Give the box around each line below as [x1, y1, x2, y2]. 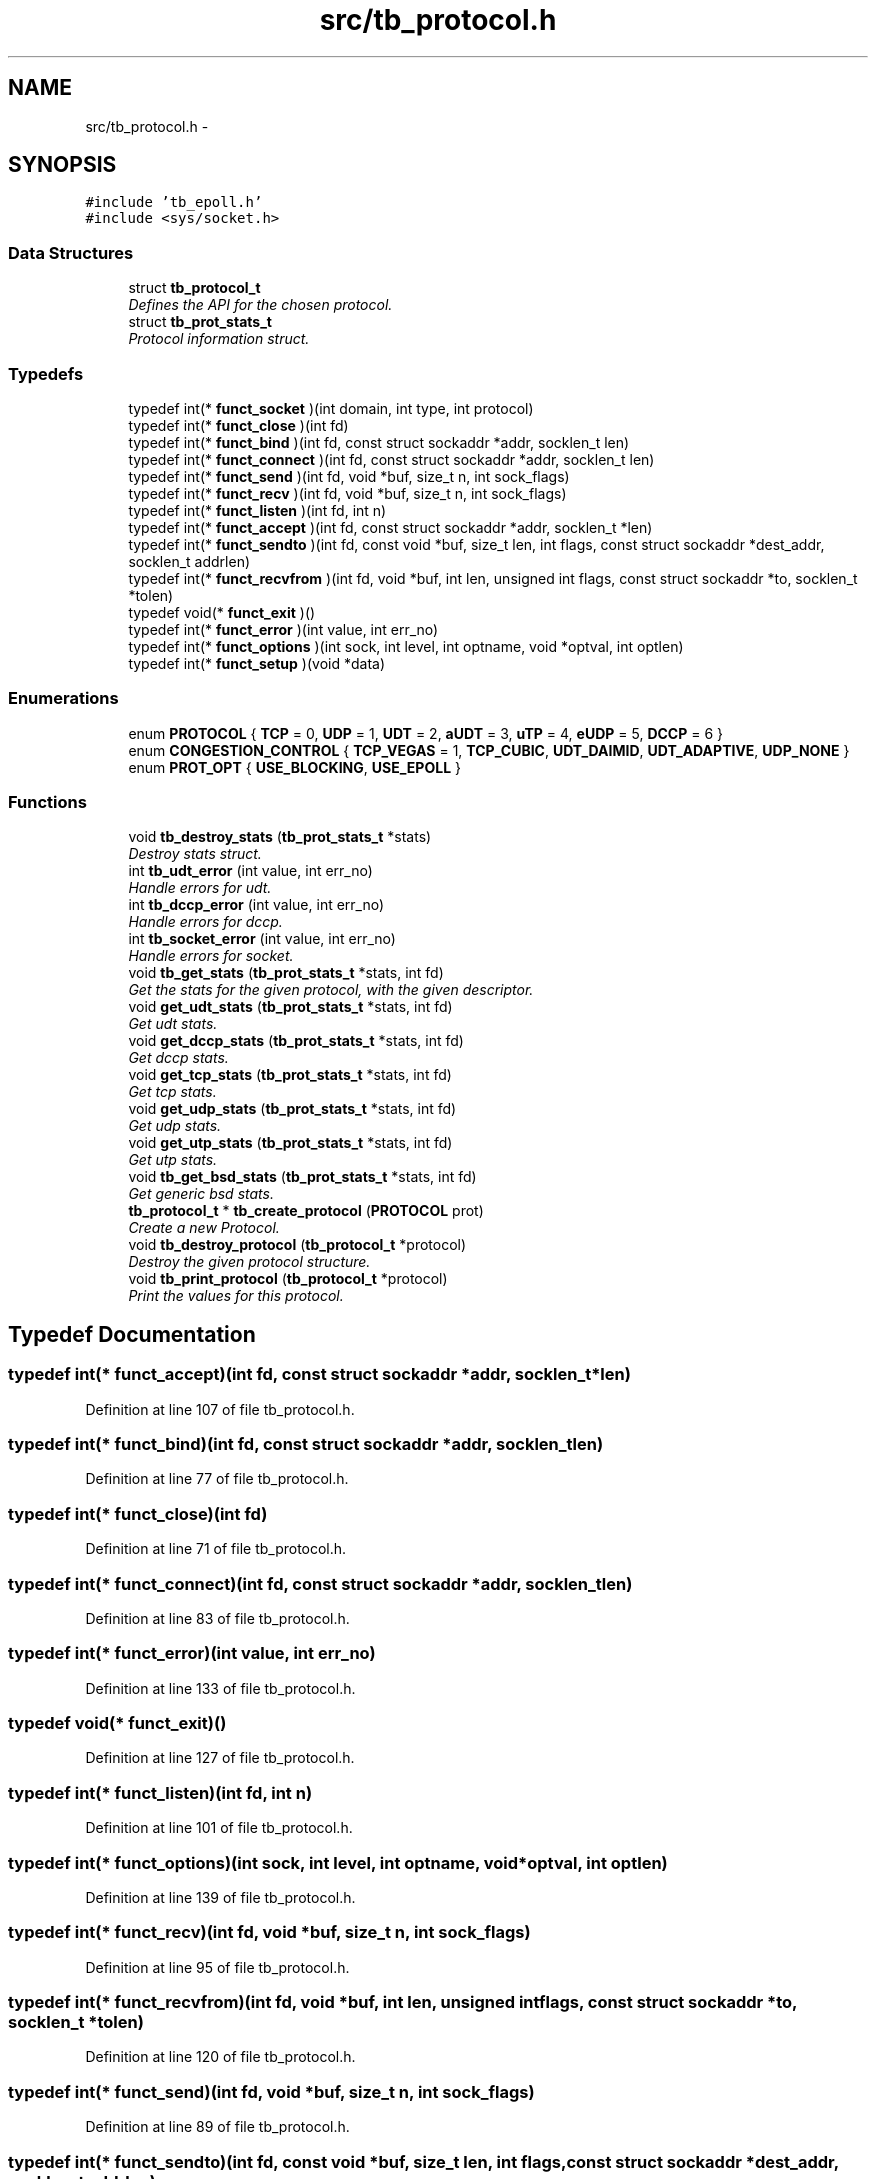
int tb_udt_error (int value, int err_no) [128, 862, 373, 880]
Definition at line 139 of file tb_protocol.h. [85, 1888, 356, 1906]
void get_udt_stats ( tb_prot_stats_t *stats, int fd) [128, 998, 453, 1016]
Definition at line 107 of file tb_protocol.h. [85, 1400, 355, 1418]
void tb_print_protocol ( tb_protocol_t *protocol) [128, 1270, 448, 1288]
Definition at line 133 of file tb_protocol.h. [85, 1679, 356, 1697]
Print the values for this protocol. [128, 1287, 344, 1305]
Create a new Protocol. [128, 1219, 280, 1237]
